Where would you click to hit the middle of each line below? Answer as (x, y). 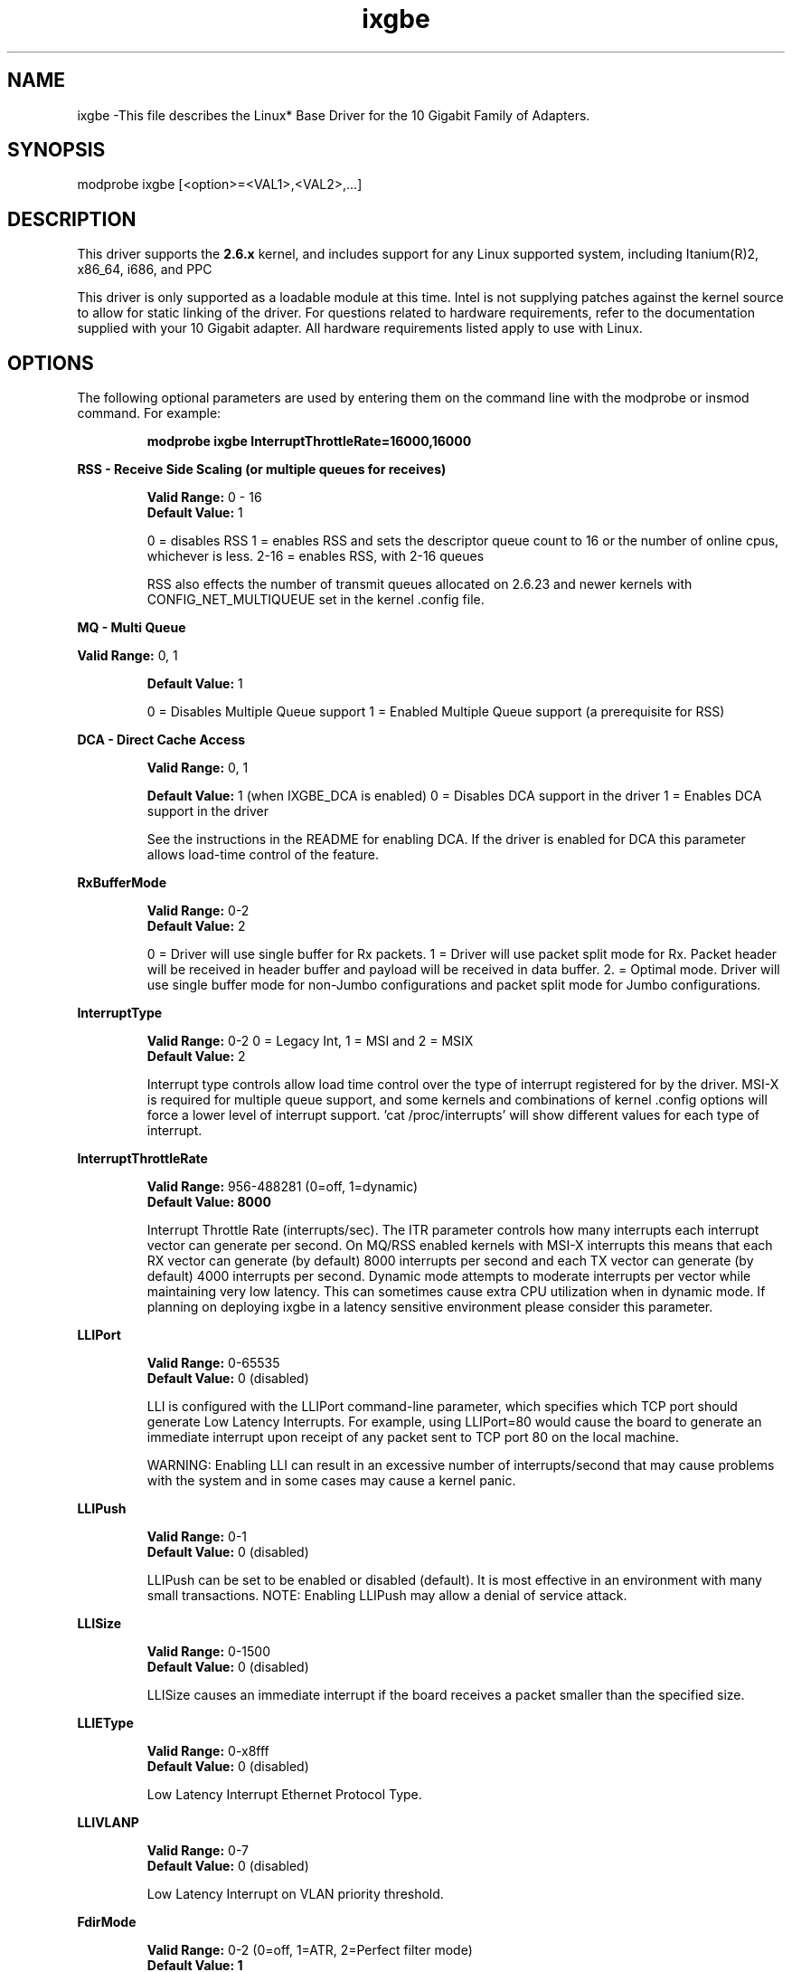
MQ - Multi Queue (132, 628)
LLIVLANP (108, 1823)
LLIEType (105, 1723)
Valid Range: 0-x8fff (208, 1751)
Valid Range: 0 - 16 (204, 498)
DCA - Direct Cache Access (161, 740)
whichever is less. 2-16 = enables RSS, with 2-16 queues (316, 556)
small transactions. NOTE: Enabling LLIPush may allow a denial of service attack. (387, 1596)
